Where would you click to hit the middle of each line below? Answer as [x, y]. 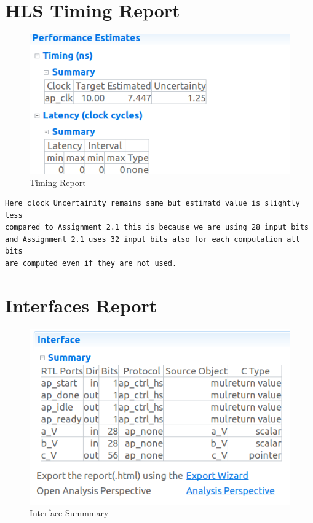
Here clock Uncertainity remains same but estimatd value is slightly [153, 203]
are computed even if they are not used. [91, 264]
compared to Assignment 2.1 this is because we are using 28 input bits [157, 227]
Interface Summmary [69, 513]
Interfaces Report [81, 305]
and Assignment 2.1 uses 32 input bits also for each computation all [153, 239]
